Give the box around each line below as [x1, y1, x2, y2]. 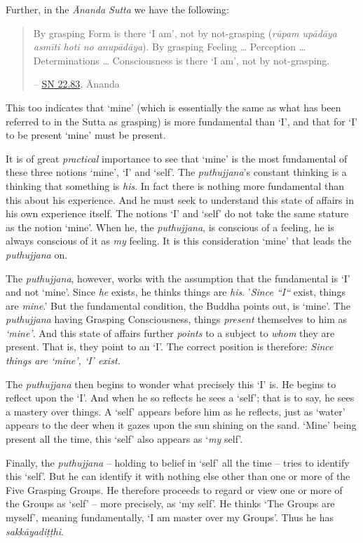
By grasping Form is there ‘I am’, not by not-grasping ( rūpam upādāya [33, 25, 337, 40]
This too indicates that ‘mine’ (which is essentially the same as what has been [6, 99, 341, 114]
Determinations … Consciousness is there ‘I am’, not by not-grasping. [33, 53, 330, 67]
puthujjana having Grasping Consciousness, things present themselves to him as [6, 312, 348, 327]
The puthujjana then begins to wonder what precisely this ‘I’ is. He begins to [6, 376, 336, 391]
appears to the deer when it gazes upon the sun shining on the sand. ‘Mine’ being [6, 418, 357, 432]
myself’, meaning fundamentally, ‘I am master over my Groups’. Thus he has [6, 510, 334, 524]
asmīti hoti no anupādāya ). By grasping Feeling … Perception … [33, 39, 306, 54]
